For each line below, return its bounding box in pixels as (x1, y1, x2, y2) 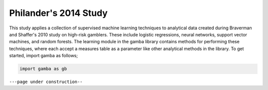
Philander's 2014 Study (9, 7, 108, 18)
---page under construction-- (9, 79, 83, 85)
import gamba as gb (19, 66, 67, 72)
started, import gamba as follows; (9, 53, 78, 59)
